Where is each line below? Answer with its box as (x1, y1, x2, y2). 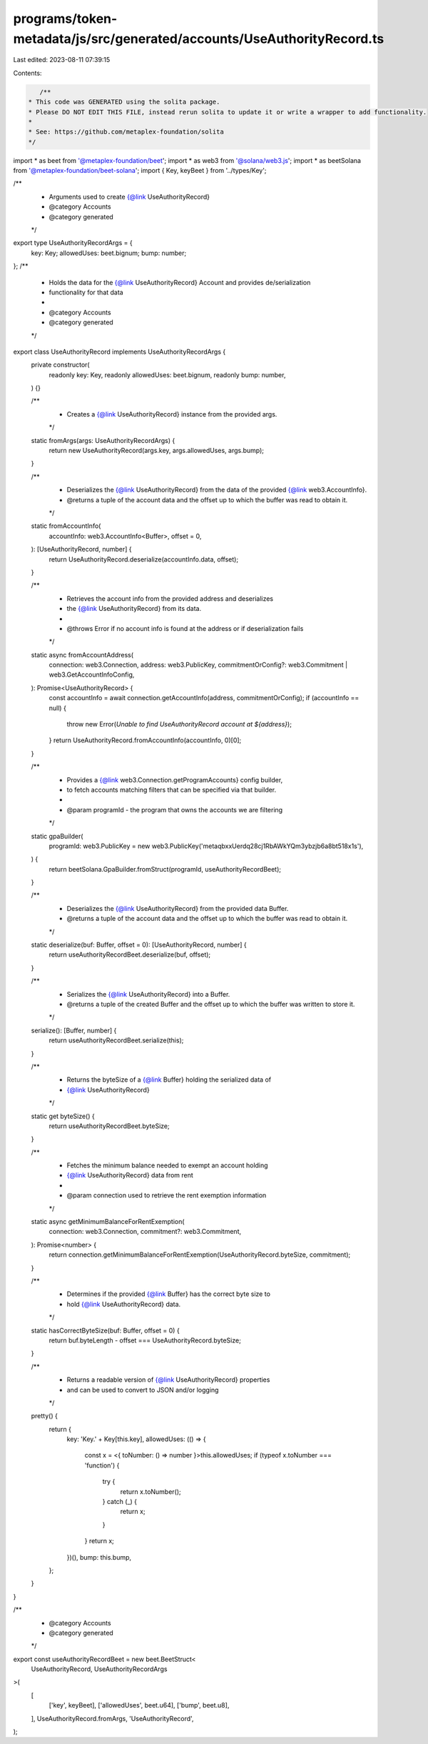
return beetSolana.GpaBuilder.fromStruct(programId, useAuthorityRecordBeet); (49, 864, 282, 873)
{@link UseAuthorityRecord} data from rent (66, 1171, 194, 1180)
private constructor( (31, 361, 90, 369)
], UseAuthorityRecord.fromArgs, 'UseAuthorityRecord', (31, 1714, 194, 1723)
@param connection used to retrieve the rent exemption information (66, 1191, 267, 1200)
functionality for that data (49, 288, 124, 297)
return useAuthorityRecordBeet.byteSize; (49, 1122, 170, 1130)
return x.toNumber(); (120, 1487, 181, 1496)
